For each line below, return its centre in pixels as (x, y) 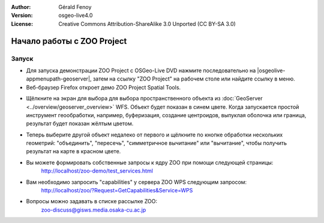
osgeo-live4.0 (76, 16)
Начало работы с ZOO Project (69, 41)
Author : (21, 7)
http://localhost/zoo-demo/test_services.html (97, 171)
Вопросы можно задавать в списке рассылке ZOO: (92, 201)
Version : (22, 16)
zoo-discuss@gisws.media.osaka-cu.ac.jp (94, 210)
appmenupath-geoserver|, (59, 79)
